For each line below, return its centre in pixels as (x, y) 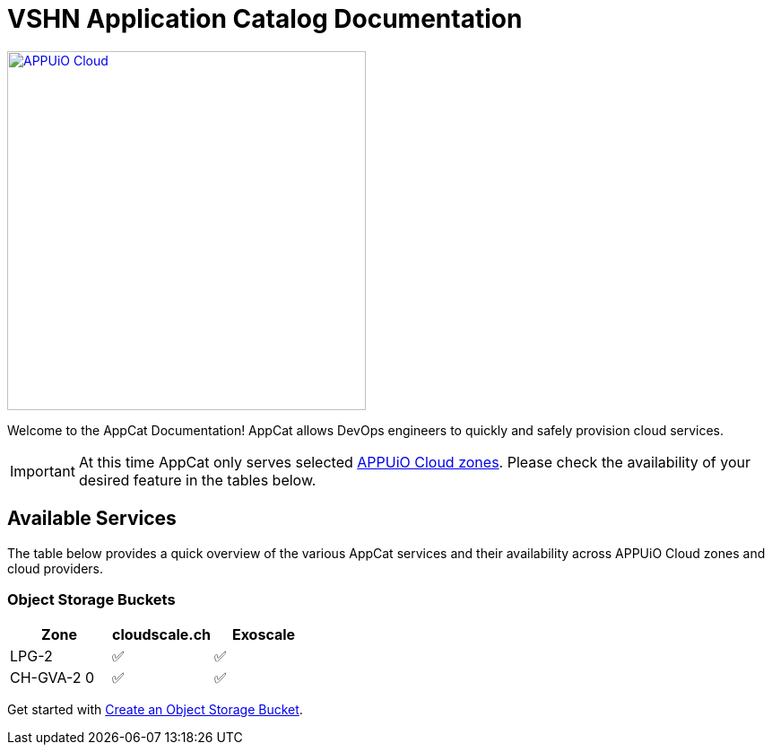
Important (43, 471)
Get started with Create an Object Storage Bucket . (155, 710)
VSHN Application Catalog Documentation (265, 19)
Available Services (92, 519)
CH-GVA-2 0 (52, 678)
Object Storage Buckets (91, 599)
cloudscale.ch (162, 635)
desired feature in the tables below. (197, 480)
